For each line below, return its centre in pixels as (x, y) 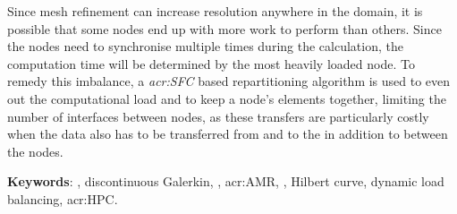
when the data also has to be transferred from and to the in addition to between (228, 134)
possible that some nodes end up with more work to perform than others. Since (224, 28)
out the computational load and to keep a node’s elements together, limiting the (227, 98)
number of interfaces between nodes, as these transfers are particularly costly (218, 116)
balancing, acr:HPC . (63, 198)
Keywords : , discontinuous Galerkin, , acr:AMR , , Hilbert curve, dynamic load (226, 181)
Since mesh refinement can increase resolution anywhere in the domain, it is (215, 11)
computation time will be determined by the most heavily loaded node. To (211, 63)
